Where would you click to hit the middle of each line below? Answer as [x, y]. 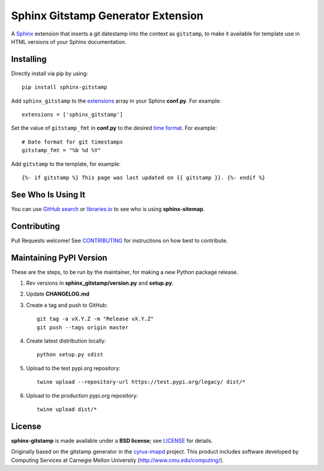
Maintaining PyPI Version [59, 257]
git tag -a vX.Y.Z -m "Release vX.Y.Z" [95, 319]
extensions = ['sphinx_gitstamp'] [72, 115]
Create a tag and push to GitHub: [67, 305]
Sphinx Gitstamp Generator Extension [107, 16]
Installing [29, 59]
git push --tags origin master [83, 327]
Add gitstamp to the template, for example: [66, 164]
